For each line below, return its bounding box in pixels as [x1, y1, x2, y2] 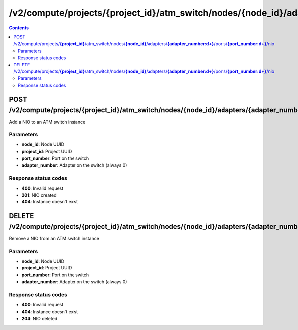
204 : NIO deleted [21, 316, 58, 322]
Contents [9, 25, 29, 31]
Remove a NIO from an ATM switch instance [9, 235, 99, 241]
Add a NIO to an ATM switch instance [9, 119, 86, 125]
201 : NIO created [21, 192, 57, 198]
